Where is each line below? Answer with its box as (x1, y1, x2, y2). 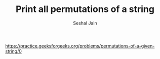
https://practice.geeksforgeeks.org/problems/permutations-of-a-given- (5, 42, 155, 48)
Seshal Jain (73, 20, 97, 26)
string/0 (5, 48, 22, 54)
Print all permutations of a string (16, 3, 154, 15)
